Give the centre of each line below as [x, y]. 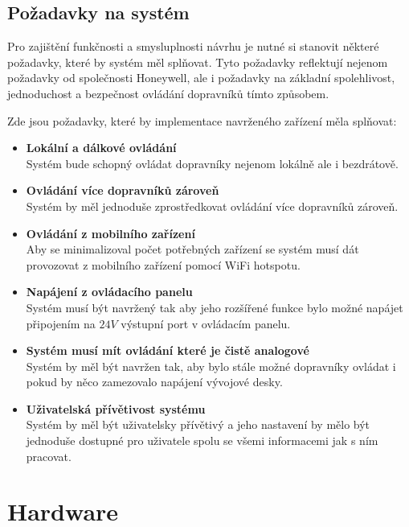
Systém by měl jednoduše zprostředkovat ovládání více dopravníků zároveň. [212, 206]
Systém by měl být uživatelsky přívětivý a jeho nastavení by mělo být [198, 424]
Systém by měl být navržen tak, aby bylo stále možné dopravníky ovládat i [211, 366]
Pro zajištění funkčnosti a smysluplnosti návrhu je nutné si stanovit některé [193, 46]
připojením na [61, 323]
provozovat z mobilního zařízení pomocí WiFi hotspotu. [163, 264]
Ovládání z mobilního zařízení [110, 233]
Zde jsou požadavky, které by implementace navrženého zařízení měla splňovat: [202, 120]
